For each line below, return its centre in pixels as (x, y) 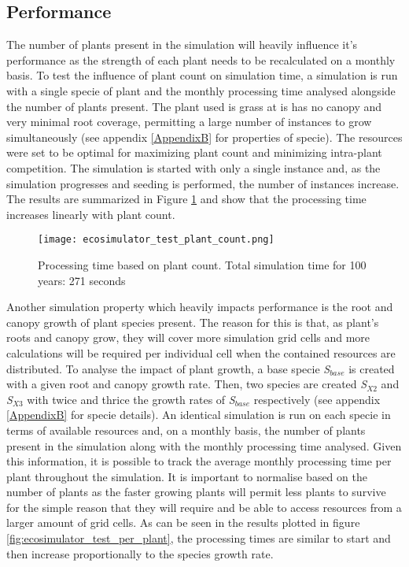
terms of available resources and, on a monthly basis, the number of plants (186, 430)
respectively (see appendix (317, 399)
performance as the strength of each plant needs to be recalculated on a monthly (201, 59)
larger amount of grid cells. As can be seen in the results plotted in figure (183, 523)
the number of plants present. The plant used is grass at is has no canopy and (194, 106)
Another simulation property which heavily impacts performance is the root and (200, 307)
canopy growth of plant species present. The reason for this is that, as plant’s (193, 322)
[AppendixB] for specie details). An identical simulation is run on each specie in (199, 415)
